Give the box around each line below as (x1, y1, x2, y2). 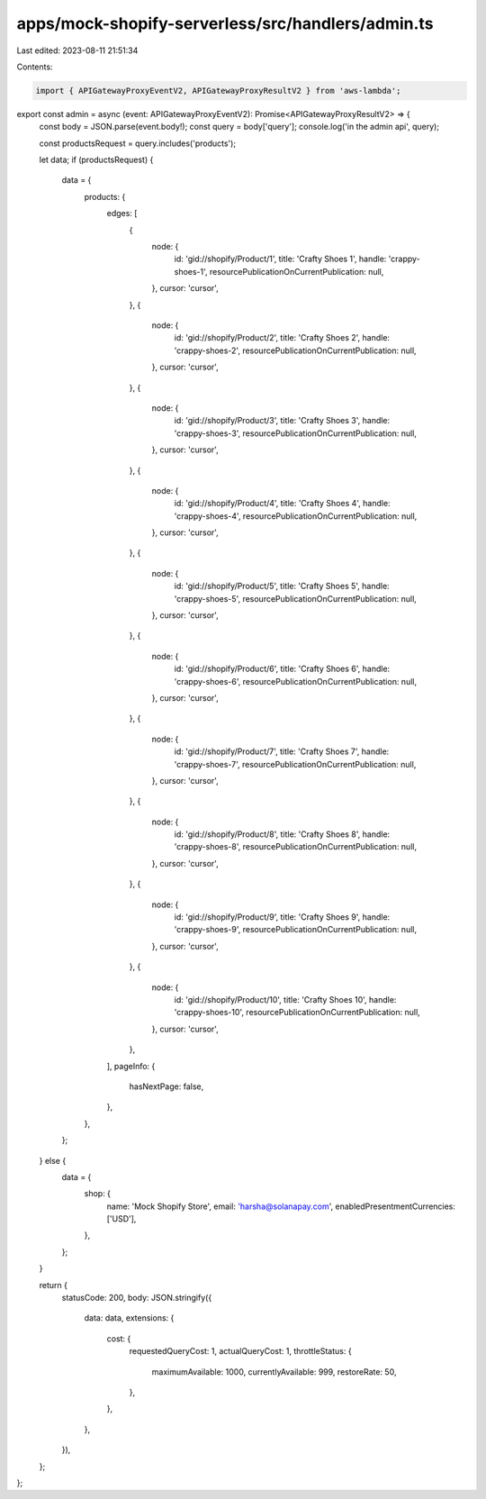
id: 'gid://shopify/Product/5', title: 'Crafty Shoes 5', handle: (174, 581, 391, 592)
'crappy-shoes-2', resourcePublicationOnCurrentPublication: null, (174, 345, 418, 356)
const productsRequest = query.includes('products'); (39, 138, 237, 149)
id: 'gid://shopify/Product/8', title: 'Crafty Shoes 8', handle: (174, 829, 391, 840)
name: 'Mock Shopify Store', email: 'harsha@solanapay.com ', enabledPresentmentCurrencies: (106, 1201, 456, 1212)
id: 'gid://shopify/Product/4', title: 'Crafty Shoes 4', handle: (174, 498, 391, 509)
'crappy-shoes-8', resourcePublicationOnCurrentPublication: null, (174, 841, 418, 852)
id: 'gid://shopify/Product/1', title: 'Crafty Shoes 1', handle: (174, 253, 387, 265)
